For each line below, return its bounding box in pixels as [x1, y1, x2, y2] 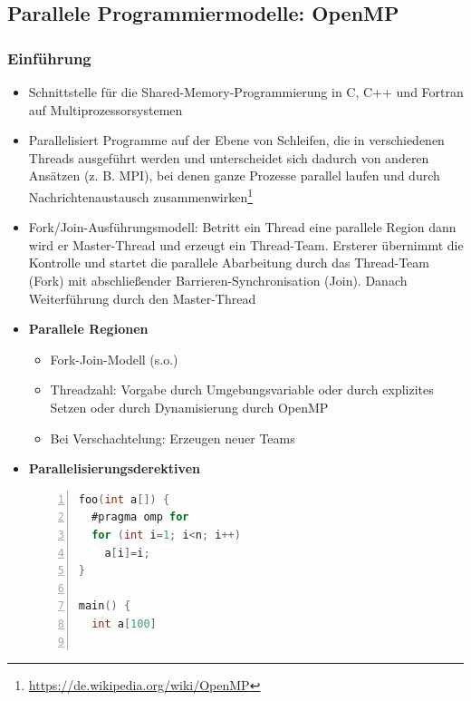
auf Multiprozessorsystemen [28, 100, 183, 119]
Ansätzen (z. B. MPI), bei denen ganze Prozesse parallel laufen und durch [28, 166, 440, 185]
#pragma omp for [91, 511, 189, 524]
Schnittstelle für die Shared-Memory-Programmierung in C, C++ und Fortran [28, 83, 464, 101]
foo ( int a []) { [78, 492, 170, 506]
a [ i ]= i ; [104, 546, 150, 560]
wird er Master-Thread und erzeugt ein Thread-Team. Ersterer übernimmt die [28, 235, 464, 254]
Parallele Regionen [28, 319, 149, 338]
